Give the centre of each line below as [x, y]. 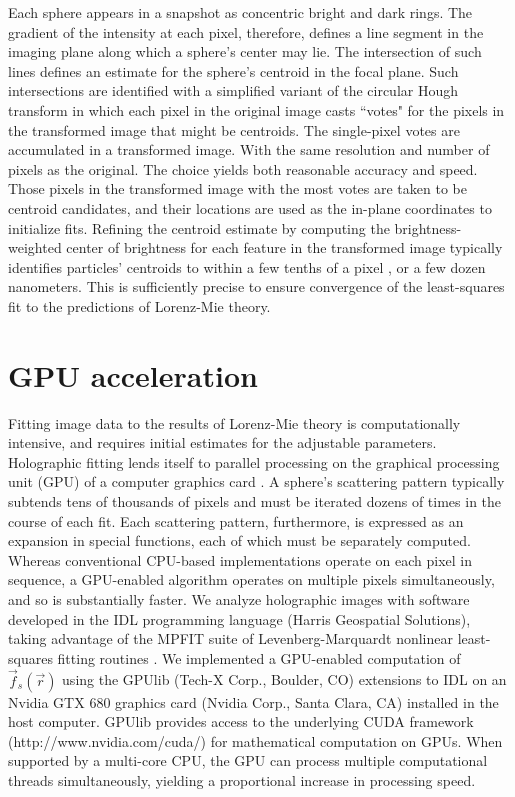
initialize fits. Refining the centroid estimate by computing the [199, 227]
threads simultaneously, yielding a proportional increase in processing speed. [242, 779]
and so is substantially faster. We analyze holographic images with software [239, 598]
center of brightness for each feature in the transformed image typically [284, 247]
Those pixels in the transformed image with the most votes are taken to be [237, 188]
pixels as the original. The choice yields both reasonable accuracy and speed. [243, 168]
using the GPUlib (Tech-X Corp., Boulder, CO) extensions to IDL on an [284, 679]
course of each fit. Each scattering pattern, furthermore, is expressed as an [236, 520]
